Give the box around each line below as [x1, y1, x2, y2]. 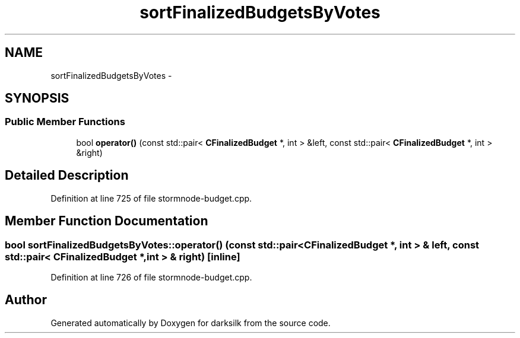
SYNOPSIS [5, 91, 69, 106]
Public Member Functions [5, 116, 125, 128]
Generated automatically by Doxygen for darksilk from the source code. [50, 317, 331, 328]
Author [5, 292, 47, 308]
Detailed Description [5, 168, 129, 183]
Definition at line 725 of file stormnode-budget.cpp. [50, 193, 252, 203]
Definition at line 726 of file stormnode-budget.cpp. [50, 272, 252, 282]
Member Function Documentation [5, 213, 208, 229]
